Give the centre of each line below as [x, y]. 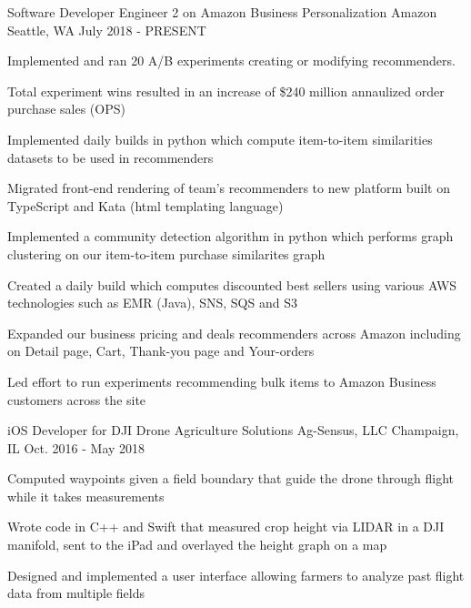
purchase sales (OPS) [66, 109]
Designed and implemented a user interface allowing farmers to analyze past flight [236, 575]
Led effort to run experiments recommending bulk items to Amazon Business [222, 381]
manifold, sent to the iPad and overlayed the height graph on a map [197, 545]
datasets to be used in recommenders [110, 157]
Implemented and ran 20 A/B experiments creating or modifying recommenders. [231, 61]
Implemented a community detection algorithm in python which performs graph [230, 236]
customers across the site [77, 399]
